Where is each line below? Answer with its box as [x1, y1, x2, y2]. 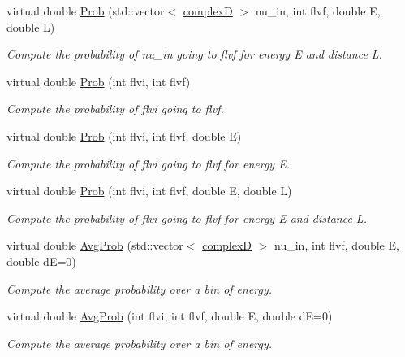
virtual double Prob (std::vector [6, 2, 165, 19]
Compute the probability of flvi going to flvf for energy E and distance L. [6, 209, 367, 226]
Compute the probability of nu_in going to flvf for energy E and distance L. [6, 46, 382, 63]
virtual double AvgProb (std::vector [6, 237, 183, 254]
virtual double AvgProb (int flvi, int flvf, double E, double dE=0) [6, 307, 333, 324]
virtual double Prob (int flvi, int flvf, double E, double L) [6, 182, 292, 199]
